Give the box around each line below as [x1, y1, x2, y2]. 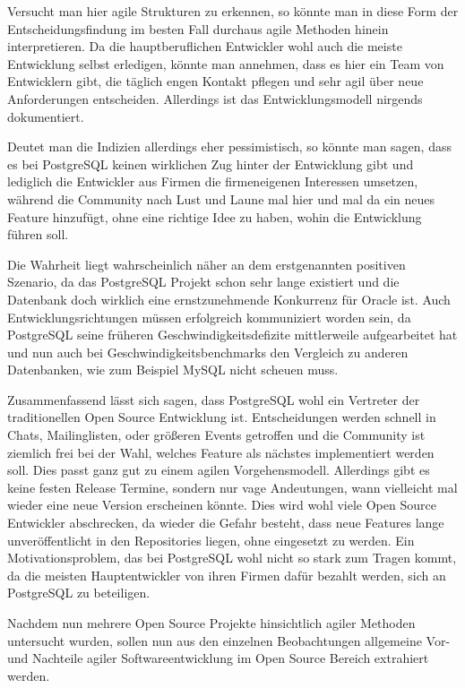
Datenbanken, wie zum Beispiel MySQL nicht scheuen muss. [7, 360, 339, 379]
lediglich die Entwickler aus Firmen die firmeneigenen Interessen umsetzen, [7, 172, 418, 191]
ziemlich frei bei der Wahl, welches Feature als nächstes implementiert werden [7, 443, 435, 461]
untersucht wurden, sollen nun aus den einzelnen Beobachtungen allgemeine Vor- [7, 631, 451, 649]
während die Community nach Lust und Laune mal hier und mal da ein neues [7, 189, 435, 208]
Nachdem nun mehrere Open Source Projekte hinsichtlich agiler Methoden [7, 614, 416, 632]
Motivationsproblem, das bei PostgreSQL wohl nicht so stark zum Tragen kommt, [7, 548, 457, 567]
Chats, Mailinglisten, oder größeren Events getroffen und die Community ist [7, 426, 426, 444]
